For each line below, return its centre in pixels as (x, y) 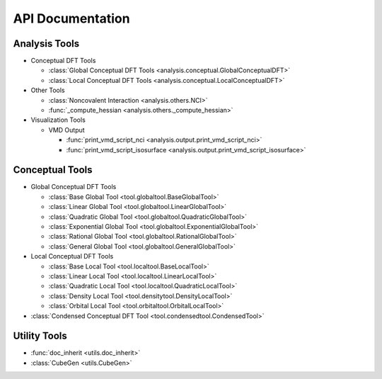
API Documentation (71, 18)
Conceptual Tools (53, 170)
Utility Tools (40, 336)
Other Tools (48, 90)
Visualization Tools (58, 120)
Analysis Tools (46, 44)
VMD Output (66, 130)
